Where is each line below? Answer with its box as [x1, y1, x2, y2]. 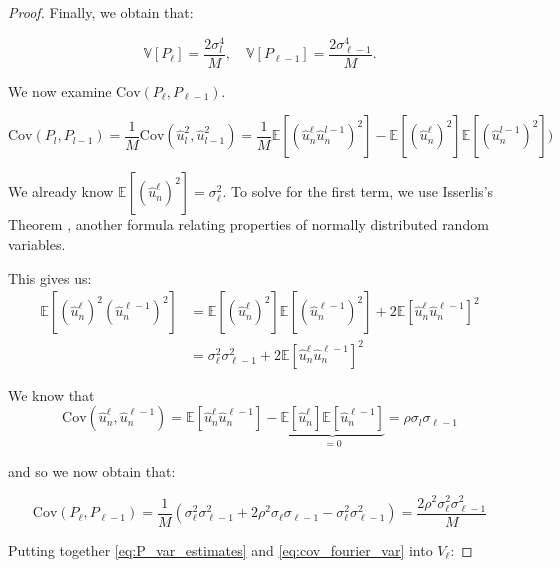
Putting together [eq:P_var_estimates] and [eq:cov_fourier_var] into [8, 539, 433, 560]
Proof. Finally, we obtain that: [8, 2, 194, 22]
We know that [8, 384, 95, 405]
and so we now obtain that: [8, 460, 176, 481]
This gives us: [8, 267, 92, 288]
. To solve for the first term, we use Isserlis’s [222, 181, 494, 202]
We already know [8, 181, 114, 202]
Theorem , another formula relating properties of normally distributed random [8, 214, 489, 235]
